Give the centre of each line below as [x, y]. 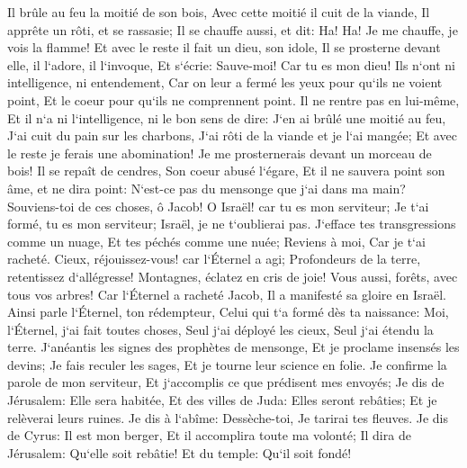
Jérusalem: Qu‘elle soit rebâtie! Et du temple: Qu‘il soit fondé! [180, 452]
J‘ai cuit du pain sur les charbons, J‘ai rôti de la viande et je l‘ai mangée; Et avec [232, 135]
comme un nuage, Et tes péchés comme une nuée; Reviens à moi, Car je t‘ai [216, 241]
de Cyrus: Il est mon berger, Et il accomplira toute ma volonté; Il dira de [209, 435]
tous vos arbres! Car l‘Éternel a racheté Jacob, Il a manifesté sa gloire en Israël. [227, 294]
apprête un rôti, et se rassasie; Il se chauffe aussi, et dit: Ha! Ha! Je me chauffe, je [233, 29]
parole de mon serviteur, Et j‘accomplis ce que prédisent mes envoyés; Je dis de [226, 382]
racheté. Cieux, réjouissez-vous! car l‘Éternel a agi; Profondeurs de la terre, [214, 259]
